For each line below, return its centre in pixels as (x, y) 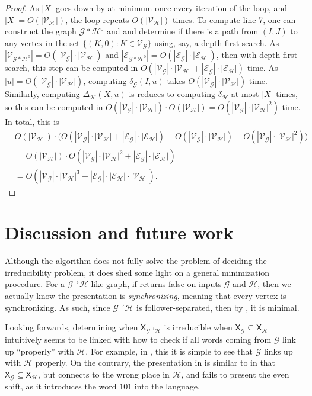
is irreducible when (198, 327)
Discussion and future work (119, 232)
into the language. (167, 386)
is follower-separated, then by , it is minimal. (218, 307)
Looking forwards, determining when (71, 327)
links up (278, 351)
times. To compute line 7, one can (234, 19)
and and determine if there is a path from (182, 31)
